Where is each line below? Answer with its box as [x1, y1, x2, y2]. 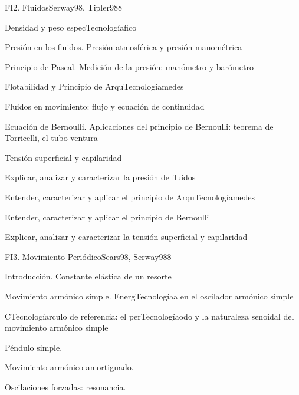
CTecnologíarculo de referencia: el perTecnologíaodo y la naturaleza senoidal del [5, 310, 294, 322]
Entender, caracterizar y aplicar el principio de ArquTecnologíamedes [5, 190, 255, 203]
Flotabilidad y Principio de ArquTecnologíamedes [5, 80, 184, 93]
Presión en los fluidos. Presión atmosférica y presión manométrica [5, 41, 242, 53]
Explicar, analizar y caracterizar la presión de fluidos [5, 171, 196, 183]
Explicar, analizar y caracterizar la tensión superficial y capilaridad [5, 231, 248, 243]
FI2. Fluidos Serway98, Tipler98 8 [5, 1, 122, 13]
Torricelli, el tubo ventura [5, 131, 98, 144]
